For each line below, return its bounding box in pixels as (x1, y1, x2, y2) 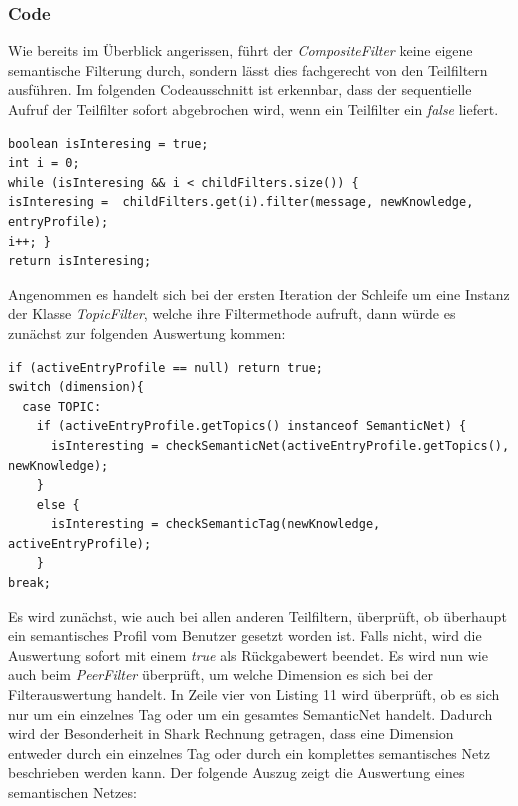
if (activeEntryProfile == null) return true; (8, 360, 323, 375)
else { (36, 497, 80, 512)
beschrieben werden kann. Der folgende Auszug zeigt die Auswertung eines (8, 762, 465, 783)
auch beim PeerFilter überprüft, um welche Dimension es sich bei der (8, 664, 433, 685)
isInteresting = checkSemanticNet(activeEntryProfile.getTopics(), (50, 438, 510, 453)
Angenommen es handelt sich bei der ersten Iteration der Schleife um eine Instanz (8, 283, 510, 304)
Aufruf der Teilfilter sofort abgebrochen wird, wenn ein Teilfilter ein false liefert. (8, 99, 499, 119)
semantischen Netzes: (8, 782, 137, 802)
